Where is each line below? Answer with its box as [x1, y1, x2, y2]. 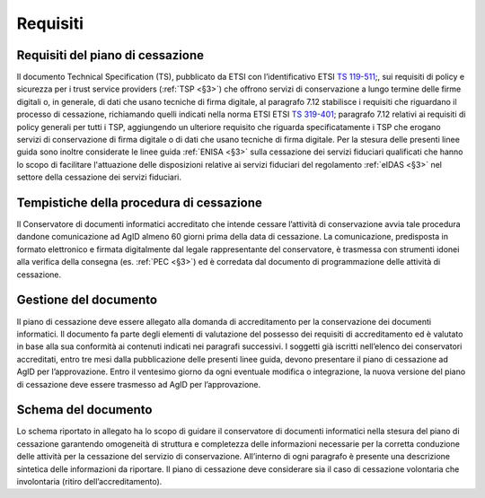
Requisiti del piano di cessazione [16, 48, 204, 63]
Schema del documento [16, 402, 153, 417]
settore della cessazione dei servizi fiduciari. [16, 171, 182, 183]
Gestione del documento [16, 293, 157, 308]
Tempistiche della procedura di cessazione [16, 196, 262, 210]
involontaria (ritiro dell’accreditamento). [16, 476, 163, 486]
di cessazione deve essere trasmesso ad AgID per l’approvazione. [16, 379, 261, 389]
